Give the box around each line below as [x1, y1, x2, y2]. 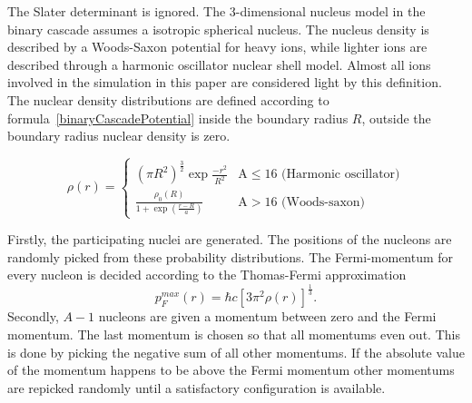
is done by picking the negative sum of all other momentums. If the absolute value [7, 342, 465, 361]
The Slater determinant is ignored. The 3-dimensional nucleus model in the [7, 2, 426, 20]
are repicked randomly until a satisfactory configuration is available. [7, 378, 386, 397]
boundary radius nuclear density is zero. [7, 126, 231, 145]
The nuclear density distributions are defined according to [7, 90, 329, 109]
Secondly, [7, 307, 59, 326]
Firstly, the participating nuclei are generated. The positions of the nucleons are [7, 230, 452, 249]
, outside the [361, 108, 431, 127]
